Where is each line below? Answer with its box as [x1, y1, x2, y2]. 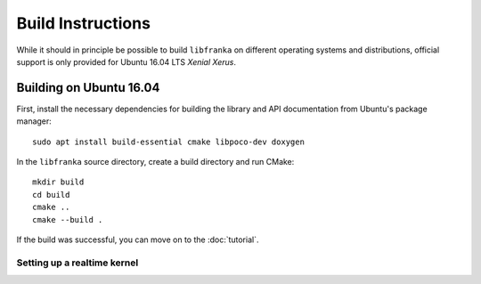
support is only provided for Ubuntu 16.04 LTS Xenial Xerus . [16, 56, 236, 67]
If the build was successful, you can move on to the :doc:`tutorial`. [16, 234, 259, 245]
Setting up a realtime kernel [16, 256, 139, 269]
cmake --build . [32, 215, 103, 224]
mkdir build [32, 177, 85, 187]
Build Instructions [16, 13, 151, 33]
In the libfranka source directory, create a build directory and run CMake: [16, 157, 295, 167]
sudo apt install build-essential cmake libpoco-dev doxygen [32, 136, 305, 147]
